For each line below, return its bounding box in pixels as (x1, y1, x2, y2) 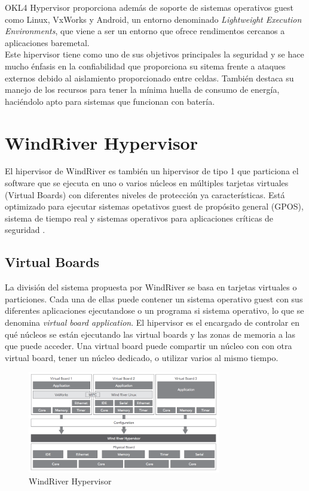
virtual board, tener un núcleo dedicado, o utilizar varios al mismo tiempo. (5, 351, 279, 363)
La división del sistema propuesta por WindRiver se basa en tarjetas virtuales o (5, 281, 297, 293)
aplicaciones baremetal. (5, 36, 90, 49)
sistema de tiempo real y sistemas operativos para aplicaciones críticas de (5, 211, 274, 224)
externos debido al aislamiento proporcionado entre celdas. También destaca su (5, 71, 294, 84)
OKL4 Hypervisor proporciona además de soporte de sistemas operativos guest (5, 1, 293, 13)
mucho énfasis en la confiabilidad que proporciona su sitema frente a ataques (5, 59, 286, 72)
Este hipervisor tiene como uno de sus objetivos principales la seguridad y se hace (5, 48, 304, 60)
